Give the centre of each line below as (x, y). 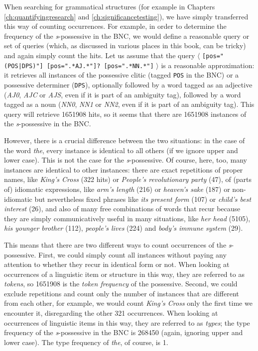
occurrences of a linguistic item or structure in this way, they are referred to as (124, 274)
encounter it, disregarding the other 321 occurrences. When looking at (111, 313)
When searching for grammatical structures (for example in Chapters (110, 6)
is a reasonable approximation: (208, 65)
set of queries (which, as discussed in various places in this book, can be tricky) (125, 45)
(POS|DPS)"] (24, 66)
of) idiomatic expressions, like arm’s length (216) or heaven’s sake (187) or (117, 189)
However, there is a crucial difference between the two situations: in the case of (125, 140)
